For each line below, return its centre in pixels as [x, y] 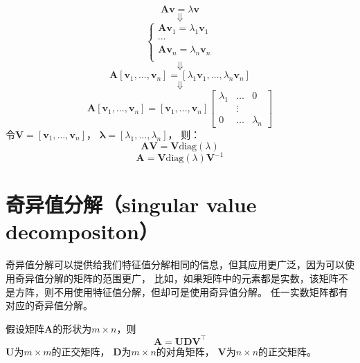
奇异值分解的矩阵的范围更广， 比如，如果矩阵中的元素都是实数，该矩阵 [177, 278]
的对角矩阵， [185, 351]
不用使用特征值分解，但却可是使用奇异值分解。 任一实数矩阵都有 [201, 291]
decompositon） [82, 231]
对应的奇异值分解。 [49, 305]
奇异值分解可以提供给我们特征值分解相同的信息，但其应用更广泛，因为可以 [175, 264]
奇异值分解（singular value [131, 204]
